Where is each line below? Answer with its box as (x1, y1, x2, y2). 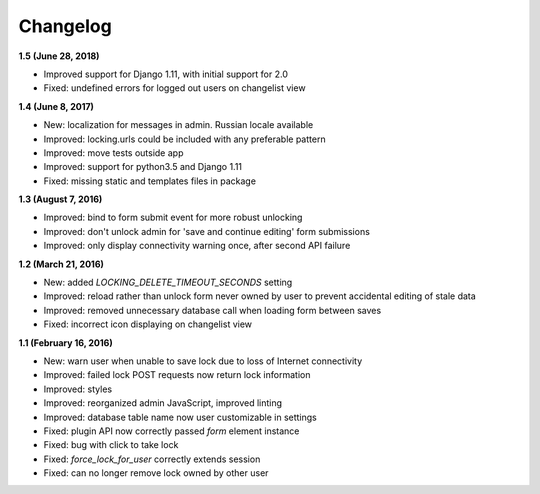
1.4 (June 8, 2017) (18, 100, 95, 112)
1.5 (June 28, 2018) (18, 50, 100, 62)
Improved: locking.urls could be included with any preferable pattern (43, 133, 326, 145)
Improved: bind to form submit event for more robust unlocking (43, 211, 303, 224)
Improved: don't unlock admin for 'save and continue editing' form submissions (43, 225, 370, 237)
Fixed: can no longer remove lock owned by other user (43, 467, 269, 479)
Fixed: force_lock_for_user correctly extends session (43, 453, 261, 465)
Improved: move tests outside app (43, 146, 184, 159)
